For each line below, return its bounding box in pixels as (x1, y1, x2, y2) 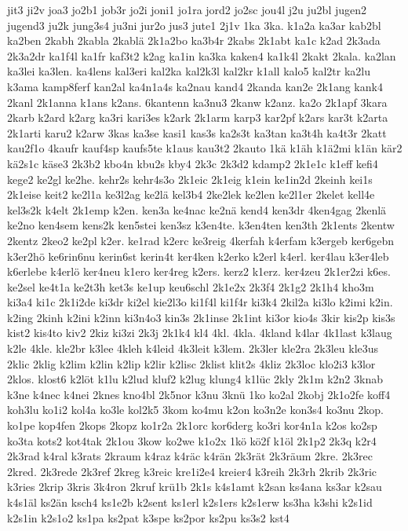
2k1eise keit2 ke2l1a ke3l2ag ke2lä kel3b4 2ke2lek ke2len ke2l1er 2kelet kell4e (7, 186, 375, 203)
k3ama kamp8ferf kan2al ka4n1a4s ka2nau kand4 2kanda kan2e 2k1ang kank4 (7, 78, 383, 94)
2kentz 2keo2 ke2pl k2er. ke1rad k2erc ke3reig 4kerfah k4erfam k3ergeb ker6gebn (7, 232, 394, 248)
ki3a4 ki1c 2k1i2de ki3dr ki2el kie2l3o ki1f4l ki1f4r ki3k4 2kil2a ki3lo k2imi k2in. (7, 294, 393, 310)
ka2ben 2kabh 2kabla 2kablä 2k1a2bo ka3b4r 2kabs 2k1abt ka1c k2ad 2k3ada (7, 32, 381, 49)
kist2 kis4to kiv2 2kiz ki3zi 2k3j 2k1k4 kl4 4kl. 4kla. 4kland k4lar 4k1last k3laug (7, 324, 392, 341)
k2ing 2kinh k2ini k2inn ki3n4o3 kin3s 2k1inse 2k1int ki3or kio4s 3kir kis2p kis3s (7, 309, 395, 325)
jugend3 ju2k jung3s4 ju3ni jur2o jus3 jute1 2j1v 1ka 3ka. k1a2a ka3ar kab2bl (7, 16, 381, 33)
